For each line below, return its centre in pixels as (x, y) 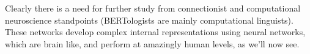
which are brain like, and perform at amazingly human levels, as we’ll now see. (152, 43)
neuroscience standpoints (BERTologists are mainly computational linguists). (149, 20)
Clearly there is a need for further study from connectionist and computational (153, 8)
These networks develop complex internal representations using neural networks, (155, 32)
